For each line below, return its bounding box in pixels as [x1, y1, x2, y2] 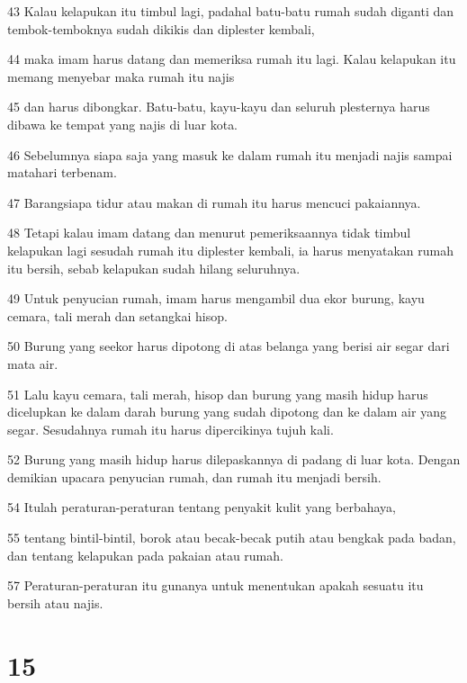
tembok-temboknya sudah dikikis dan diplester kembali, [7, 19, 315, 38]
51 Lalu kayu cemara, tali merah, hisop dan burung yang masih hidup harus [7, 384, 428, 403]
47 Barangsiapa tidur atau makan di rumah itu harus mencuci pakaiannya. [7, 193, 421, 211]
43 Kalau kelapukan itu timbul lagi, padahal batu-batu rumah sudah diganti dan [7, 2, 454, 20]
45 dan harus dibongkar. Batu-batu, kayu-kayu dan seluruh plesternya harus [7, 97, 430, 116]
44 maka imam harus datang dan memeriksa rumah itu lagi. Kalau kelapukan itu [7, 49, 456, 68]
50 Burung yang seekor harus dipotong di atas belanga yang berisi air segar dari [7, 337, 450, 355]
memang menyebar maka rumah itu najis [7, 67, 235, 85]
